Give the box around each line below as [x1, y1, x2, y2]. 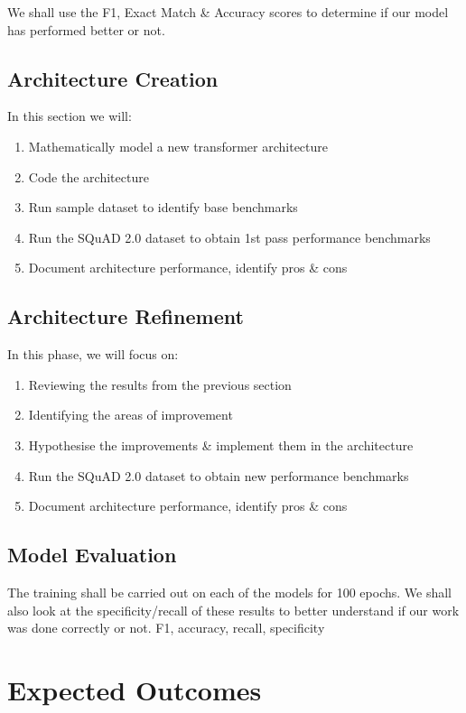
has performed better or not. [7, 20, 165, 39]
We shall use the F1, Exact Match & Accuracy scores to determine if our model [7, 3, 449, 21]
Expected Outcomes [7, 671, 262, 708]
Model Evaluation [7, 541, 177, 569]
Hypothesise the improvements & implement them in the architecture [28, 435, 414, 454]
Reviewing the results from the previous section [28, 375, 292, 394]
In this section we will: [7, 106, 132, 125]
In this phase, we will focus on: [7, 345, 179, 364]
